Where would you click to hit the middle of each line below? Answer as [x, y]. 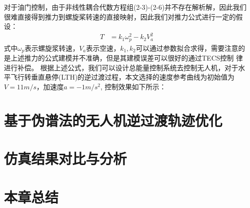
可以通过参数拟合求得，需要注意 [187, 48]
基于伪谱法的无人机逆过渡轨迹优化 [113, 120]
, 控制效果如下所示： [133, 86]
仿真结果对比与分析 [66, 158]
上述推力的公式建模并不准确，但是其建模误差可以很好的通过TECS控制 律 [127, 58]
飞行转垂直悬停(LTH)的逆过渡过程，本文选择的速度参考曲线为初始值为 [123, 77]
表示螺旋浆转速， [52, 48]
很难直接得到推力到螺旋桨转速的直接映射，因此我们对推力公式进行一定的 [120, 16]
